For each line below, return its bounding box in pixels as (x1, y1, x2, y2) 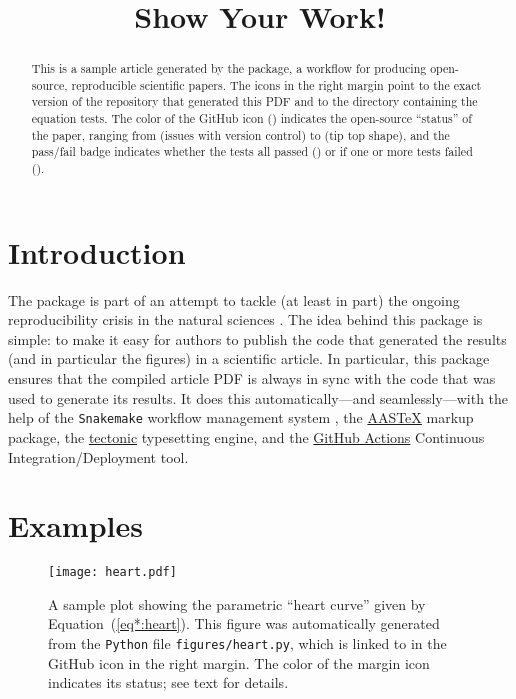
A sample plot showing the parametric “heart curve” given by (48, 593, 426, 614)
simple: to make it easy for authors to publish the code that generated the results (8, 328, 507, 349)
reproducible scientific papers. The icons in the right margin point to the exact (71, 76, 482, 93)
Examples (8, 505, 143, 546)
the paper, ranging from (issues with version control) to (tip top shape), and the (31, 126, 450, 143)
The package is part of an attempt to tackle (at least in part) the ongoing (8, 289, 460, 310)
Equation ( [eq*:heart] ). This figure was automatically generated (48, 613, 440, 634)
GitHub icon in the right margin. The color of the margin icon (48, 652, 430, 673)
